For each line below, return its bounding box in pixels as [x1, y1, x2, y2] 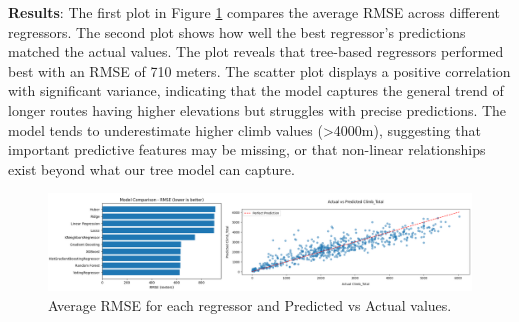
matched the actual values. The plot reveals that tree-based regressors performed [8, 41, 504, 62]
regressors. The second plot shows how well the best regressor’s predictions [8, 21, 466, 42]
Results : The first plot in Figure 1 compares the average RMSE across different [8, 2, 500, 22]
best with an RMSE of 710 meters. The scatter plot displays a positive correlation [8, 60, 511, 81]
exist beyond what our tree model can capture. [8, 158, 295, 179]
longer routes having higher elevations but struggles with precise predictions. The [8, 99, 507, 120]
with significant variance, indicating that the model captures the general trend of [8, 80, 504, 101]
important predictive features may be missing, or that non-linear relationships [8, 139, 486, 160]
